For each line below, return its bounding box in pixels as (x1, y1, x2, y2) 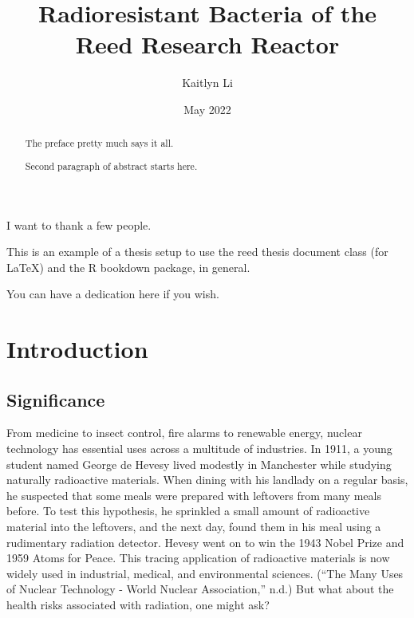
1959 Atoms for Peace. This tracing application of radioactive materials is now (6, 549, 390, 566)
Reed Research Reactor (75, 28, 340, 61)
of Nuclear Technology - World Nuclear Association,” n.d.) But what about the (6, 581, 394, 597)
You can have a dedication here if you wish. (6, 285, 219, 302)
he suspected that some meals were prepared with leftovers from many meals (6, 486, 381, 503)
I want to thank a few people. (6, 216, 152, 233)
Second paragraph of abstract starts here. (25, 159, 198, 172)
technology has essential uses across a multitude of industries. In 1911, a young (6, 440, 392, 457)
